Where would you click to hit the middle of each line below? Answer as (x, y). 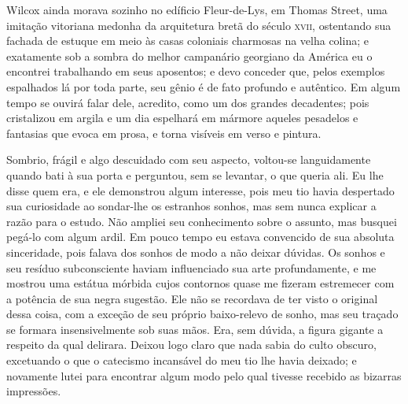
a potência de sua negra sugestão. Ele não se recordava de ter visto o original (192, 298)
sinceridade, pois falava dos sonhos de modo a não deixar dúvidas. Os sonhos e (196, 252)
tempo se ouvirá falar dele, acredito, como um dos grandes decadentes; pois (188, 102)
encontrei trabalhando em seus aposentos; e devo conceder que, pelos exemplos (196, 71)
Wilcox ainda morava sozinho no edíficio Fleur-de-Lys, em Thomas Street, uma (197, 9)
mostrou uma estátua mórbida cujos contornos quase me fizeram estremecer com (200, 283)
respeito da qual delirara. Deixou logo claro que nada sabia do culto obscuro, (191, 345)
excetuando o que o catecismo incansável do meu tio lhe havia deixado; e (182, 360)
